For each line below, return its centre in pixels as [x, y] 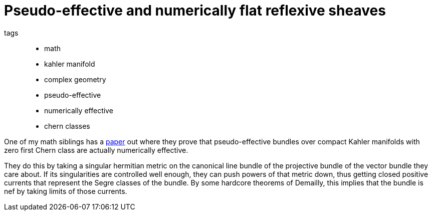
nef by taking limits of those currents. [66, 191]
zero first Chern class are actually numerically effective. [96, 150]
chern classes [67, 126]
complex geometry [75, 79]
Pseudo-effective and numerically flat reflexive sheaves [195, 11]
